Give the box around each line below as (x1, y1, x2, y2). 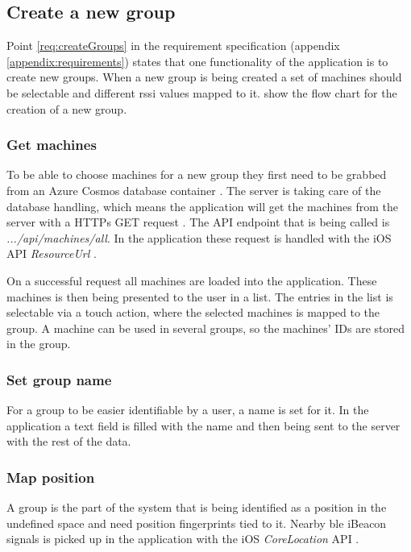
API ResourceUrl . (6, 245, 97, 262)
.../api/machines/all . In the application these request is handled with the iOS (6, 229, 392, 246)
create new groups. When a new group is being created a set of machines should (6, 68, 402, 85)
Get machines (6, 135, 97, 155)
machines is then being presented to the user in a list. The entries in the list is (6, 288, 393, 305)
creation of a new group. (6, 100, 127, 117)
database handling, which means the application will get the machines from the (6, 197, 398, 214)
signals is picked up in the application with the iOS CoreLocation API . (6, 530, 359, 547)
